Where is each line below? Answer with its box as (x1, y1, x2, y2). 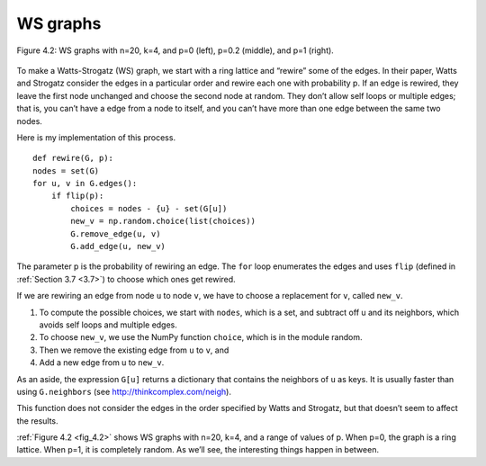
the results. (16, 415, 58, 426)
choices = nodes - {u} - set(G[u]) (70, 203, 228, 213)
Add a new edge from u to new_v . (39, 357, 165, 368)
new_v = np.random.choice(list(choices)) (70, 216, 256, 227)
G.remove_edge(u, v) (70, 229, 161, 238)
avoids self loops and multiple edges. (39, 319, 177, 330)
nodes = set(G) (32, 166, 100, 175)
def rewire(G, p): (32, 153, 114, 164)
